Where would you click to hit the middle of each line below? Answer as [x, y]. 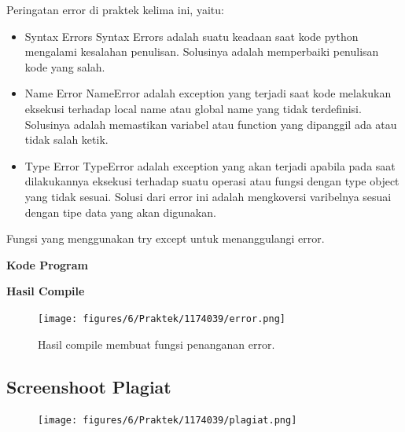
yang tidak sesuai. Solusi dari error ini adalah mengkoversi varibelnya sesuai [208, 196]
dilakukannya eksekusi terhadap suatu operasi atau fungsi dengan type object [212, 181]
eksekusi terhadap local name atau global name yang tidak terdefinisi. [193, 108]
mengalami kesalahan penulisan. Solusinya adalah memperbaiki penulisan [202, 51]
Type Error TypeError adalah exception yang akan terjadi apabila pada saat [210, 165]
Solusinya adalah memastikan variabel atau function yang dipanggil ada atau [211, 124]
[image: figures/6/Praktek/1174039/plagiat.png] [168, 421]
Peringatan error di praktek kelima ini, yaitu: [115, 9]
